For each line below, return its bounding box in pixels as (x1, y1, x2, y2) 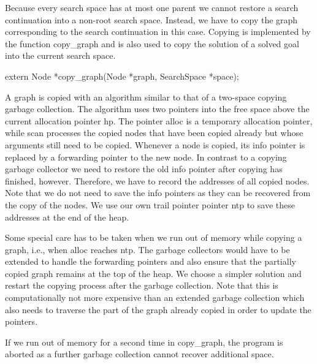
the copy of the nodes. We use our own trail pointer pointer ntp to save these (5, 198, 295, 211)
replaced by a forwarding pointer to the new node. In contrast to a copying (5, 150, 287, 163)
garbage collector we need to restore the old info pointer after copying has (5, 162, 283, 175)
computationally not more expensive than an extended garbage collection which (5, 291, 305, 304)
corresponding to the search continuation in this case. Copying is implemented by (5, 25, 311, 38)
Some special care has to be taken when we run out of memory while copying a (5, 231, 302, 244)
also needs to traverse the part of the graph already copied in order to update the (5, 303, 311, 316)
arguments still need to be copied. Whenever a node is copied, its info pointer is (5, 138, 305, 151)
